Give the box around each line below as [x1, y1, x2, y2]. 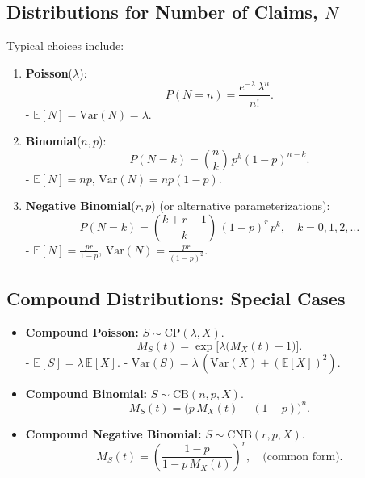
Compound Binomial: [25, 384, 148, 401]
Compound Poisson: [25, 323, 139, 340]
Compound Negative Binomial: [25, 425, 202, 442]
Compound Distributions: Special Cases [6, 286, 346, 311]
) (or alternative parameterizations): [151, 197, 330, 214]
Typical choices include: [6, 37, 124, 54]
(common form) [262, 451, 340, 463]
